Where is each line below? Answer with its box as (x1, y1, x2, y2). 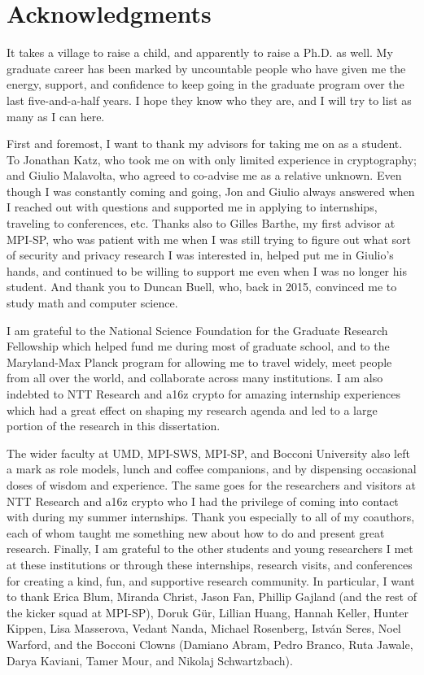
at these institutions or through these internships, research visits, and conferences (7, 555, 413, 573)
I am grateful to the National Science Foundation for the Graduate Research (7, 321, 388, 338)
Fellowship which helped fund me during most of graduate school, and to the (7, 337, 390, 355)
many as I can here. (7, 107, 105, 124)
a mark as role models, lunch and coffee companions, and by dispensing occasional (7, 460, 417, 477)
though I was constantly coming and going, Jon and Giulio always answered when (7, 182, 415, 199)
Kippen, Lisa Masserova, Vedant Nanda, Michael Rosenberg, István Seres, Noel (7, 620, 401, 637)
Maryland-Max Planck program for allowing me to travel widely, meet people (7, 353, 392, 370)
